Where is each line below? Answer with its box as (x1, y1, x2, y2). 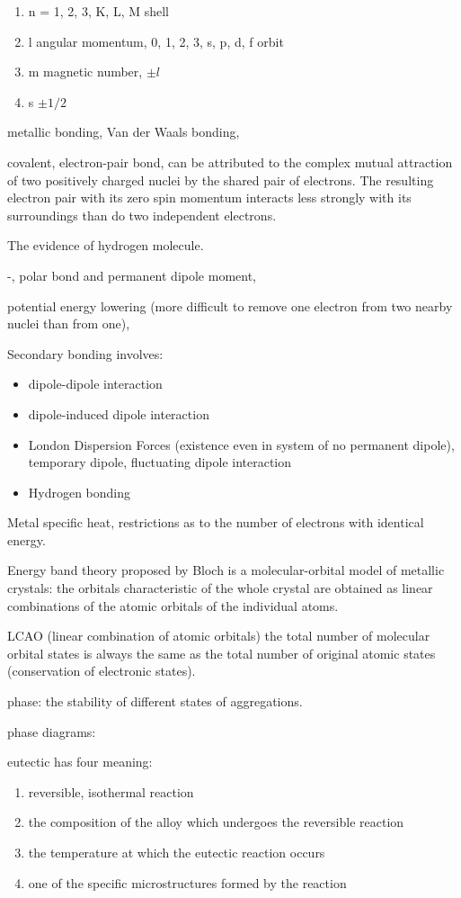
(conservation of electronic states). (7, 661, 196, 680)
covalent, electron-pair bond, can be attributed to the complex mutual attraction (7, 152, 453, 171)
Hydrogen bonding (28, 482, 131, 501)
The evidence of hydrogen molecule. (7, 236, 204, 255)
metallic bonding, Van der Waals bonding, (7, 122, 240, 141)
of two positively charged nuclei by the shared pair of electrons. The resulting (7, 170, 434, 189)
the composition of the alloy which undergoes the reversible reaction (28, 813, 404, 831)
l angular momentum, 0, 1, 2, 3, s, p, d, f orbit (28, 31, 284, 50)
